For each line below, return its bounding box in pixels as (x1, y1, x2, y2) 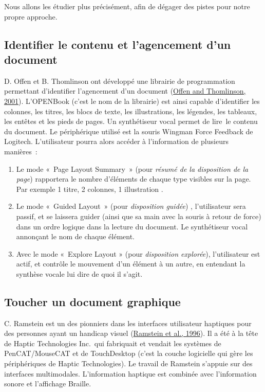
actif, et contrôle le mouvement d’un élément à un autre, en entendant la (16, 258, 245, 269)
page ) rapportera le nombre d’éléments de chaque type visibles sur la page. (16, 173, 251, 184)
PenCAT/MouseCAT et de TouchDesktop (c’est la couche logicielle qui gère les (4, 348, 253, 359)
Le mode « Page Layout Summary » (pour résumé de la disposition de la (16, 163, 249, 174)
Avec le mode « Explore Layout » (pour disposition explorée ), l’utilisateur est (16, 248, 260, 259)
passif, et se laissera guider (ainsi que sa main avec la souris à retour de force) (16, 210, 261, 221)
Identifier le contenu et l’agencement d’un (4, 36, 231, 52)
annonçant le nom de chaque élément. (16, 231, 135, 242)
